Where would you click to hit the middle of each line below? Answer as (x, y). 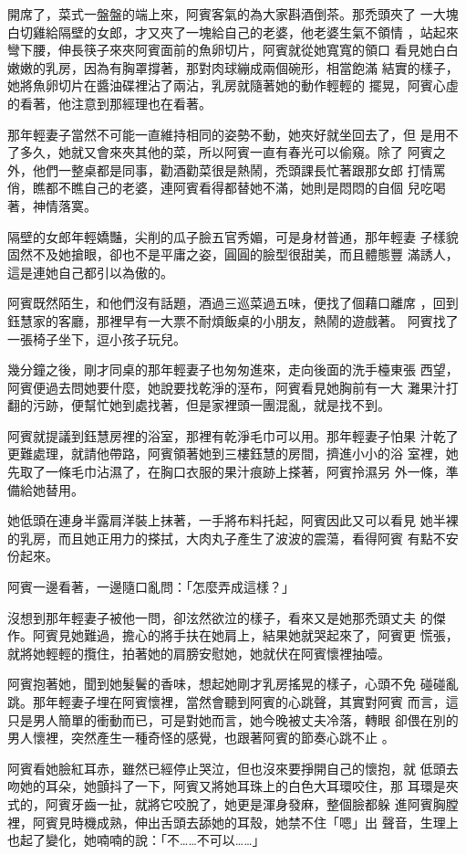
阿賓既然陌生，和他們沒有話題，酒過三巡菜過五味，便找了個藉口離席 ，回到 (233, 303)
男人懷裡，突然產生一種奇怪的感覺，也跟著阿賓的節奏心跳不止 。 (201, 738)
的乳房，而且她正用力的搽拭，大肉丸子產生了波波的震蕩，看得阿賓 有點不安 (233, 538)
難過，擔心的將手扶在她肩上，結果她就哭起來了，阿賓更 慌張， (271, 635)
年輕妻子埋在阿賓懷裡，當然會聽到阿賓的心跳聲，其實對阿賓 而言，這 (252, 702)
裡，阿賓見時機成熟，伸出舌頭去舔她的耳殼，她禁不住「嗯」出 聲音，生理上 (233, 822)
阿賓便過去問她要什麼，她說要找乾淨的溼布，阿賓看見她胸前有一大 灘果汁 (227, 387)
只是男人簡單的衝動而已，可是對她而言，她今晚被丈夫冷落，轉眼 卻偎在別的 (233, 719)
